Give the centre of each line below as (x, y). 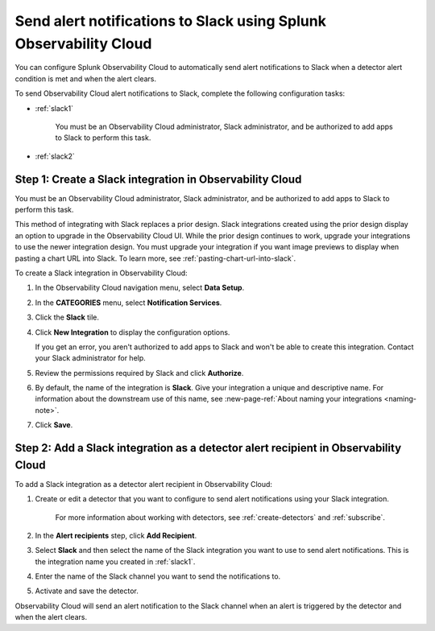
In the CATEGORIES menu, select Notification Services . (128, 303)
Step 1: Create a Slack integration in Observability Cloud (158, 179)
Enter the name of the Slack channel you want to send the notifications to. (158, 576)
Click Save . (54, 425)
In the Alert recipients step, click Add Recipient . (116, 535)
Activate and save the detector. (87, 591)
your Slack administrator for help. (91, 358)
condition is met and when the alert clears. (86, 78)
